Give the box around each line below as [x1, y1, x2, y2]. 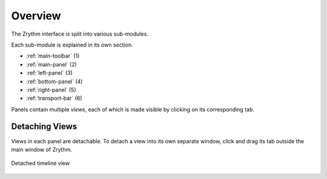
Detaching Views [11, 122, 78, 132]
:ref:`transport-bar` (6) [26, 94, 82, 102]
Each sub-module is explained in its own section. [11, 41, 133, 48]
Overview [11, 9, 61, 22]
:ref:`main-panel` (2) [26, 60, 77, 68]
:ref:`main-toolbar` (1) [26, 52, 80, 60]
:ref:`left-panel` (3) [26, 70, 73, 77]
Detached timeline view [11, 160, 70, 167]
